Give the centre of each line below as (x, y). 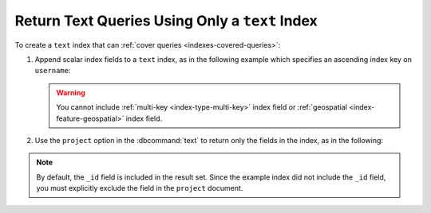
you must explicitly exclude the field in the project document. (140, 188)
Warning (71, 92)
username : (53, 71)
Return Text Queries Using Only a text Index (166, 21)
